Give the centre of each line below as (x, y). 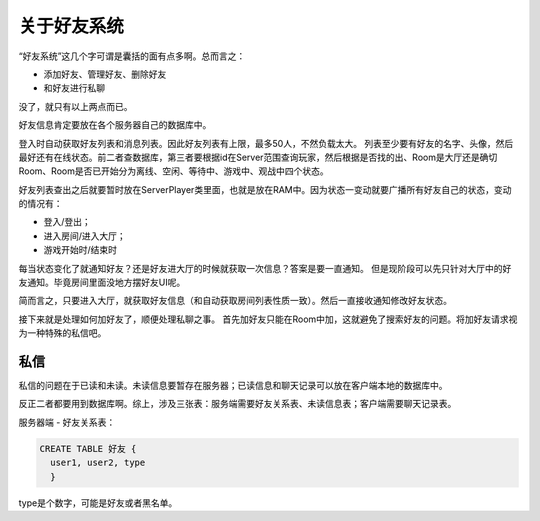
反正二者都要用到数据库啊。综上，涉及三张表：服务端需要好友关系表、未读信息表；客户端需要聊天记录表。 (237, 404)
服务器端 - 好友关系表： (67, 422)
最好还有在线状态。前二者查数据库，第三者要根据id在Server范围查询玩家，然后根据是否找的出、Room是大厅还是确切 (258, 157)
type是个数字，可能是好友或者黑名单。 (98, 502)
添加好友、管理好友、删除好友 (105, 74)
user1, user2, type (98, 463)
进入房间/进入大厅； (85, 236)
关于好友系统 (71, 26)
